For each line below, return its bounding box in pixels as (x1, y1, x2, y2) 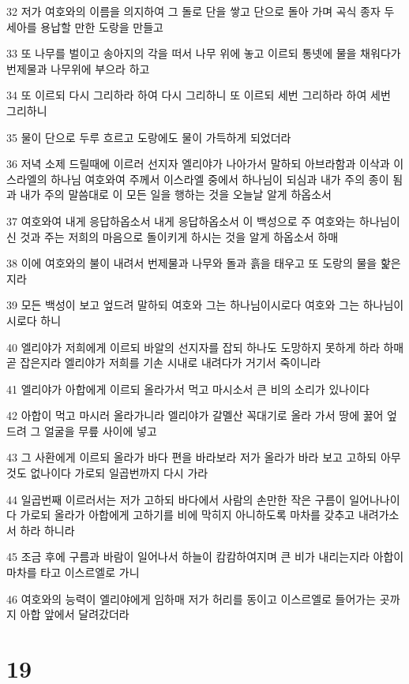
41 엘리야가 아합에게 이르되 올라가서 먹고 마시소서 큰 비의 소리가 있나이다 (6, 380, 370, 397)
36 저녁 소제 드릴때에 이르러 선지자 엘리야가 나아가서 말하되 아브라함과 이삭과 (6, 155, 390, 172)
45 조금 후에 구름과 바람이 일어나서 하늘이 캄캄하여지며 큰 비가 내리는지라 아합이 (6, 548, 404, 565)
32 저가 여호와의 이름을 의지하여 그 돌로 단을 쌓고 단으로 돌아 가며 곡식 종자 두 (6, 3, 395, 19)
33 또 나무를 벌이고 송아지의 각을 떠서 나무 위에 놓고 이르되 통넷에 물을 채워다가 (6, 45, 401, 62)
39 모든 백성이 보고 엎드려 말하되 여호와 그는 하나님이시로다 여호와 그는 (6, 297, 360, 313)
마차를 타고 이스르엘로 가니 (6, 564, 140, 581)
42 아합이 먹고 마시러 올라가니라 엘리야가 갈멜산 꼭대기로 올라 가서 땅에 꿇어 (6, 407, 384, 424)
